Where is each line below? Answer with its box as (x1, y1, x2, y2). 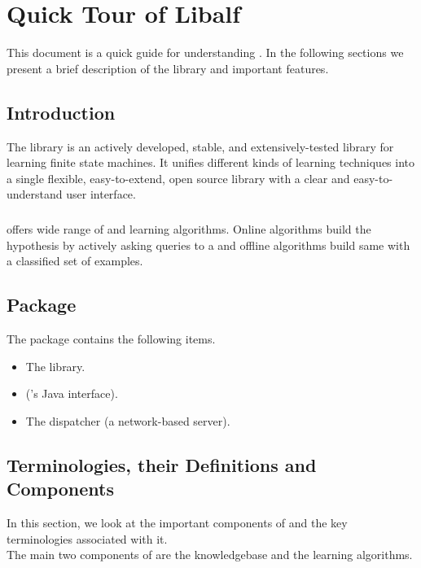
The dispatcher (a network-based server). (25, 413, 230, 430)
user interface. (66, 186, 136, 203)
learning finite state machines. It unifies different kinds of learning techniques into (7, 154, 415, 171)
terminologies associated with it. (7, 530, 168, 547)
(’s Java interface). (25, 385, 118, 402)
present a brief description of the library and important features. (7, 59, 329, 76)
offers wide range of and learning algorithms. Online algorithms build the (7, 221, 371, 238)
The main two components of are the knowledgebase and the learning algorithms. (7, 546, 413, 563)
